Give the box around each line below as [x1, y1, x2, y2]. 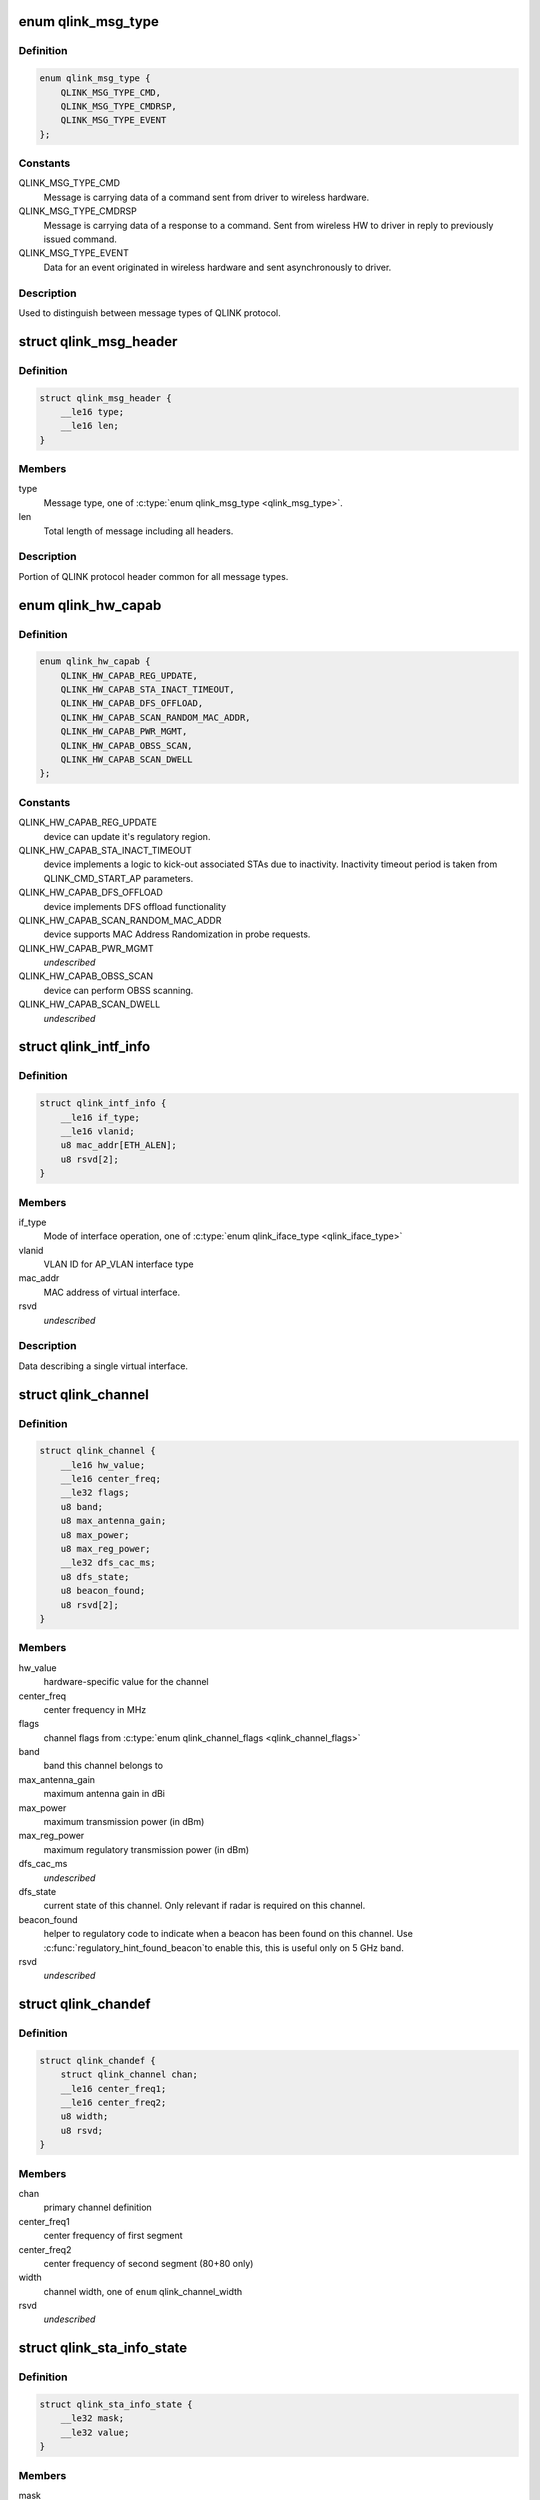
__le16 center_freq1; [60, 2083, 167, 2094]
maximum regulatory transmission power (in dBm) [43, 1843, 250, 1855]
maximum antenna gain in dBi [43, 1788, 165, 1800]
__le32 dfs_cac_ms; [60, 1557, 157, 1569]
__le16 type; [60, 406, 125, 417]
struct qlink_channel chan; [60, 2069, 199, 2080]
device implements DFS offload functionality [43, 900, 227, 912]
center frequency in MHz [43, 1703, 147, 1715]
